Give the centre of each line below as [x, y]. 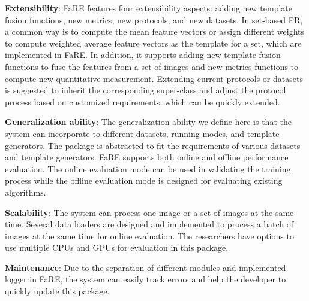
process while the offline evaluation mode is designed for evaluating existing [144, 180]
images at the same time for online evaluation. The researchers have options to [149, 235]
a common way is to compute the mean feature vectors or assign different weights [154, 31]
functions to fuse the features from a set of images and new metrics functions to [152, 66]
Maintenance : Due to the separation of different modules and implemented [145, 267]
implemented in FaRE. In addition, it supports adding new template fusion [143, 55]
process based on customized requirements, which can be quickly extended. [142, 101]
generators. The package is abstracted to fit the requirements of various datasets [153, 145]
